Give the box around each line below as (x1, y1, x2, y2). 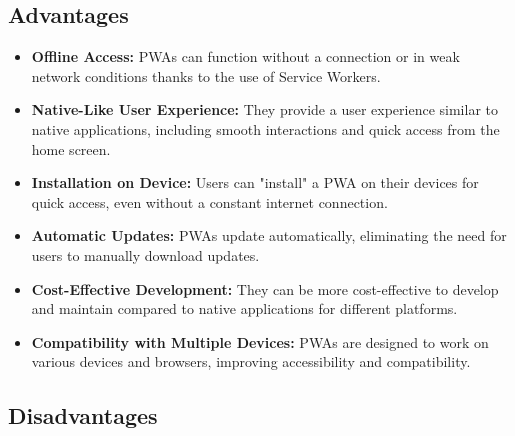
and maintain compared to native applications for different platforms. (31, 298, 458, 319)
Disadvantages (8, 400, 158, 431)
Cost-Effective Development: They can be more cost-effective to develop (31, 278, 499, 299)
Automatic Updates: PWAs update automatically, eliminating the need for (31, 225, 507, 246)
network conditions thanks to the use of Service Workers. (31, 65, 381, 86)
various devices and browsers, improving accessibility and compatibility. (31, 351, 471, 372)
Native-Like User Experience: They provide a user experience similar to (31, 99, 498, 120)
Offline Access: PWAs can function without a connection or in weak (31, 46, 460, 67)
